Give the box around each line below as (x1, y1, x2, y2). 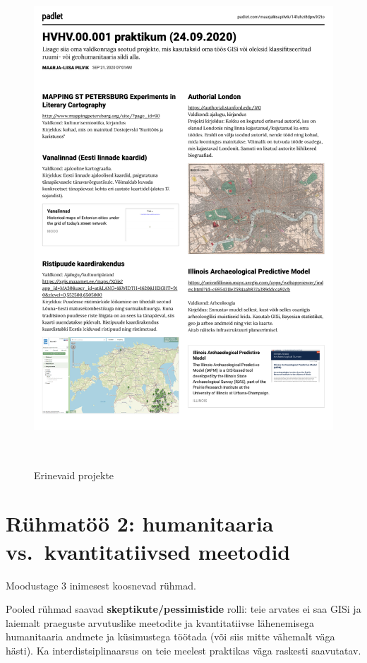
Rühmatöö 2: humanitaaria (6, 509, 274, 538)
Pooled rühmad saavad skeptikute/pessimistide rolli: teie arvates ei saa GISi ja (6, 602, 361, 616)
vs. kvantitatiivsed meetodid (6, 536, 291, 565)
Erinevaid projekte (34, 467, 114, 482)
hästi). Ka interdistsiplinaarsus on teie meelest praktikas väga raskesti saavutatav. (6, 643, 361, 657)
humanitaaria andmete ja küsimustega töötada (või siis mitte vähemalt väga (6, 629, 335, 644)
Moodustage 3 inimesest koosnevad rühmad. (6, 577, 196, 592)
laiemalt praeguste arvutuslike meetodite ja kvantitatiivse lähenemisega (6, 615, 315, 630)
